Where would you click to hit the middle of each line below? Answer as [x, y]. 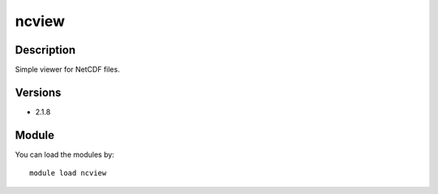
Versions [38, 92]
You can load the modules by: [65, 154]
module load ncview [68, 173]
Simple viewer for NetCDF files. [68, 70]
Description [45, 50]
